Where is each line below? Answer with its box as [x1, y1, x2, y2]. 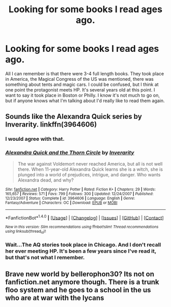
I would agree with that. [5, 136, 65, 143]
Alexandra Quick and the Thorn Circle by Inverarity [5, 149, 134, 156]
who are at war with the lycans [5, 293, 104, 302]
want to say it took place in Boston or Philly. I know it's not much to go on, [5, 92, 160, 98]
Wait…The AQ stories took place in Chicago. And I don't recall [5, 241, 161, 249]
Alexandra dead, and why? [17, 177, 74, 183]
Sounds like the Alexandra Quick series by [5, 112, 142, 121]
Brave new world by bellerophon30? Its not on [5, 269, 154, 278]
